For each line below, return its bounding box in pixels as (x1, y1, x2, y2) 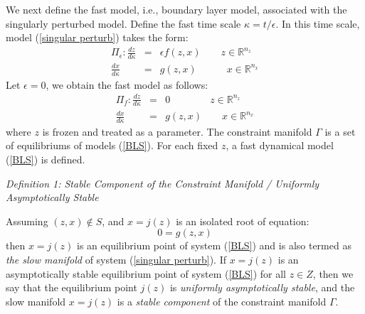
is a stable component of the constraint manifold (117, 293, 327, 308)
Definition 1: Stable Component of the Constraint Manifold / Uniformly (6, 175, 319, 190)
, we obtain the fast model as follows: (46, 77, 208, 92)
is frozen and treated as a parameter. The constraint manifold (42, 124, 312, 139)
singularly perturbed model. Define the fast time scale (6, 16, 241, 31)
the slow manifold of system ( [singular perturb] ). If (6, 252, 226, 267)
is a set (324, 124, 356, 139)
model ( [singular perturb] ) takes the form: (6, 30, 189, 45)
